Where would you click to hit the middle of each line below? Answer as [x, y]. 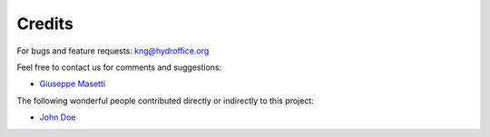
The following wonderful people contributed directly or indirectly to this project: [166, 101]
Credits [45, 24]
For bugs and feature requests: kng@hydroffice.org [113, 51]
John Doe [58, 117]
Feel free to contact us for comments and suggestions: [119, 67]
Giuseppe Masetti [73, 84]
